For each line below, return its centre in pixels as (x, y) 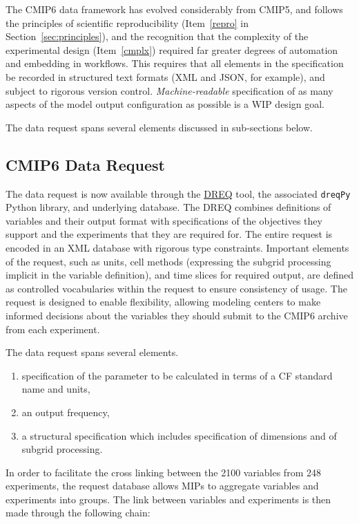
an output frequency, (66, 412)
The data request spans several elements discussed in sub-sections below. (159, 127)
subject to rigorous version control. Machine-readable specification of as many (169, 90)
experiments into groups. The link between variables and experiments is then (168, 499)
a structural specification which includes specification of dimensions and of (179, 435)
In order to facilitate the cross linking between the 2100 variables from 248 (163, 472)
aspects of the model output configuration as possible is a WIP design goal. (165, 104)
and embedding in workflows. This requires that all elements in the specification (175, 63)
